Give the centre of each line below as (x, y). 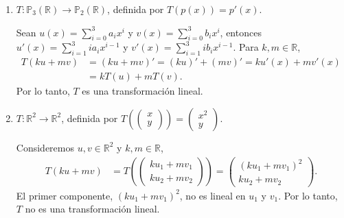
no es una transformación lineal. (92, 209)
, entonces (241, 32)
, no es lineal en (213, 195)
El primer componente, (65, 195)
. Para (246, 47)
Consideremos (45, 147)
